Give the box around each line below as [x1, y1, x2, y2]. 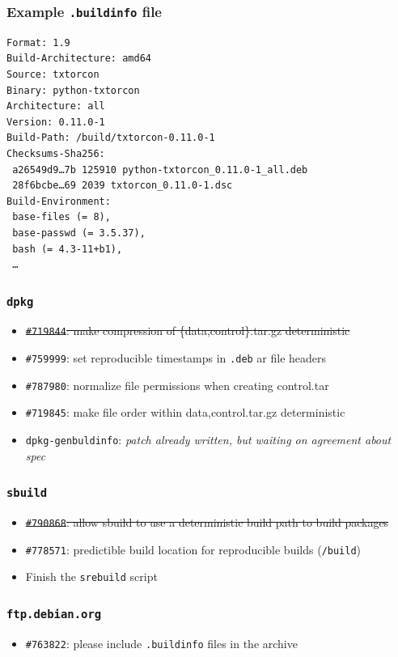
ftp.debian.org [6, 608, 102, 621]
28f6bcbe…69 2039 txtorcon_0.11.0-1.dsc [12, 180, 233, 192]
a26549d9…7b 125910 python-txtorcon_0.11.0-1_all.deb [12, 163, 308, 176]
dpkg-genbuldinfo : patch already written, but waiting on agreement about [25, 431, 392, 448]
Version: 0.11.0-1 [6, 116, 105, 128]
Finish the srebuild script [25, 568, 158, 585]
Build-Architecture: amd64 [6, 53, 151, 65]
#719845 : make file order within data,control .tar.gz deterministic [25, 404, 345, 421]
